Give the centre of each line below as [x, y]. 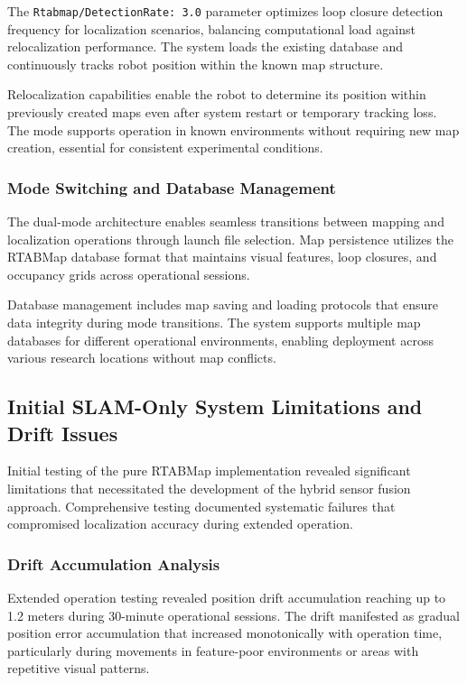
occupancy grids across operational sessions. [129, 274]
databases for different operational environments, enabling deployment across [220, 340]
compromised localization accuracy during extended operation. [180, 524]
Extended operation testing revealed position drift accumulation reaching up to [227, 597]
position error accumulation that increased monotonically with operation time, [225, 633]
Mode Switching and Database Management [172, 187]
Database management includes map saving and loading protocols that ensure [223, 305]
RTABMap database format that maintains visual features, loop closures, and [222, 257]
